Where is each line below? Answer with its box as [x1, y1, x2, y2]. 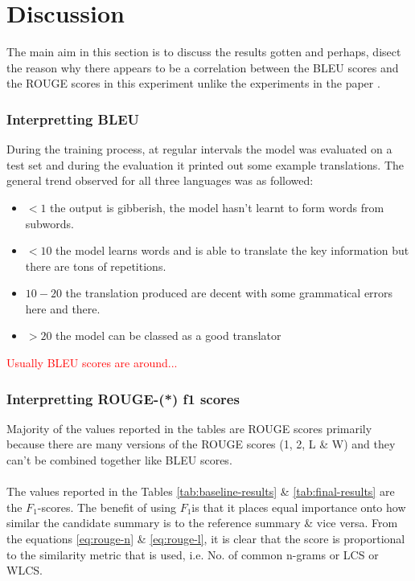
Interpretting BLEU [6, 108, 140, 129]
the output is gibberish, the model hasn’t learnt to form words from [50, 198, 384, 215]
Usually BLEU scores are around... [6, 354, 178, 371]
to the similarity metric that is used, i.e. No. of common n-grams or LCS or [6, 546, 379, 563]
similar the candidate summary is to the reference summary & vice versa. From [6, 514, 398, 531]
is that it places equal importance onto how [191, 498, 406, 515]
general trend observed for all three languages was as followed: [6, 172, 314, 189]
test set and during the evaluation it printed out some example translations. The [6, 156, 405, 173]
